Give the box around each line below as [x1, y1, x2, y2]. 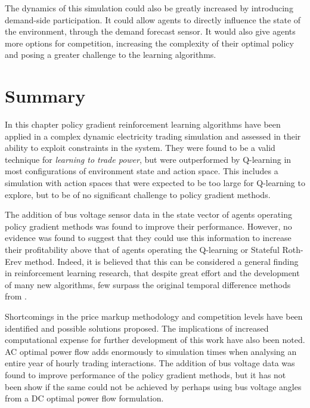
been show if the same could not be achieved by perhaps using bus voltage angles [5, 380, 302, 392]
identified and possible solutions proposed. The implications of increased [5, 322, 269, 334]
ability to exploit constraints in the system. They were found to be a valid [5, 141, 275, 154]
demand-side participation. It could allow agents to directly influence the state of [5, 13, 301, 26]
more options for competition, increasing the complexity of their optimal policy [5, 36, 294, 49]
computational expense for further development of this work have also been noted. [5, 333, 305, 346]
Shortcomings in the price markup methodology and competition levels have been [5, 310, 303, 322]
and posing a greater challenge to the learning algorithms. [5, 48, 216, 61]
